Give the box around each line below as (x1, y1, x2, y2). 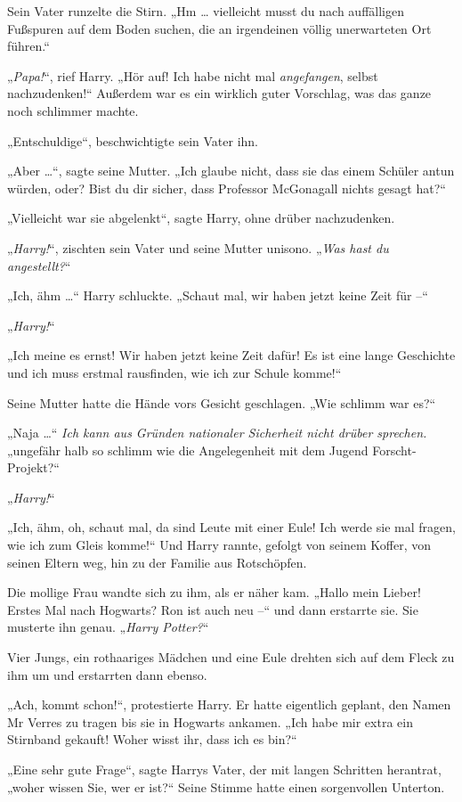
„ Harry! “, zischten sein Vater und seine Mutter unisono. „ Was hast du (7, 238, 389, 257)
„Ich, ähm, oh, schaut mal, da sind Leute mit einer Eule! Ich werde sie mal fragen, (7, 518, 456, 536)
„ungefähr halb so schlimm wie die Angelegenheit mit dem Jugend (7, 440, 369, 459)
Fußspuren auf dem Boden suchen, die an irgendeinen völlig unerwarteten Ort (7, 19, 432, 37)
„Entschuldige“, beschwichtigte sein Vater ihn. (7, 131, 259, 150)
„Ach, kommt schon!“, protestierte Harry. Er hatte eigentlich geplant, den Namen (7, 695, 451, 714)
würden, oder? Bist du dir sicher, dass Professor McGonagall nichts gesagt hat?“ (7, 178, 446, 197)
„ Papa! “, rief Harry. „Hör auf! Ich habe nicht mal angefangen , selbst (7, 66, 378, 85)
